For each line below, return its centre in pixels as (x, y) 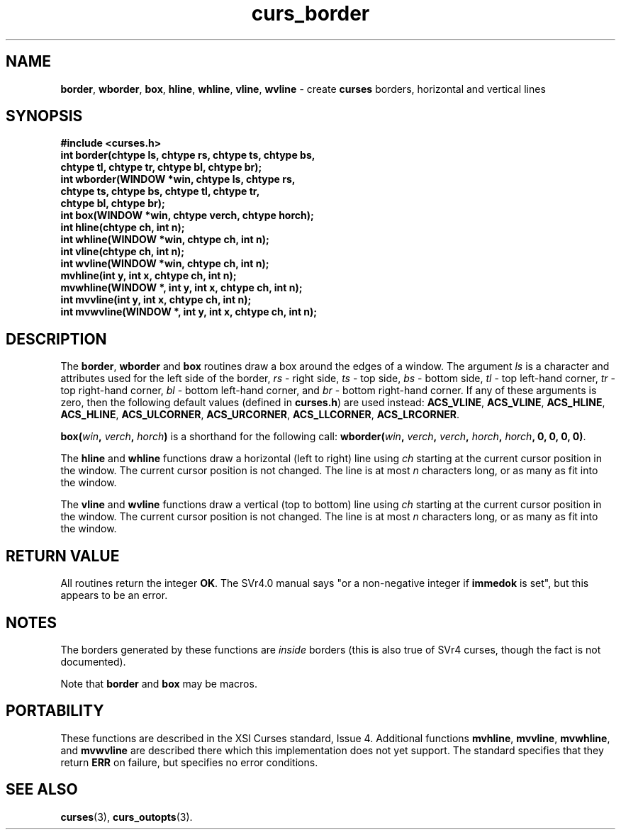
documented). (93, 661)
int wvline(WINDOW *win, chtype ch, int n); (165, 264)
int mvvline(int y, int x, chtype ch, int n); (156, 300)
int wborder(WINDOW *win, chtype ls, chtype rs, (178, 179)
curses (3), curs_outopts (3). (127, 817)
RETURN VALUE (63, 556)
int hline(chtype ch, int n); (123, 228)
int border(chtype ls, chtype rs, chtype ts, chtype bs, (188, 155)
